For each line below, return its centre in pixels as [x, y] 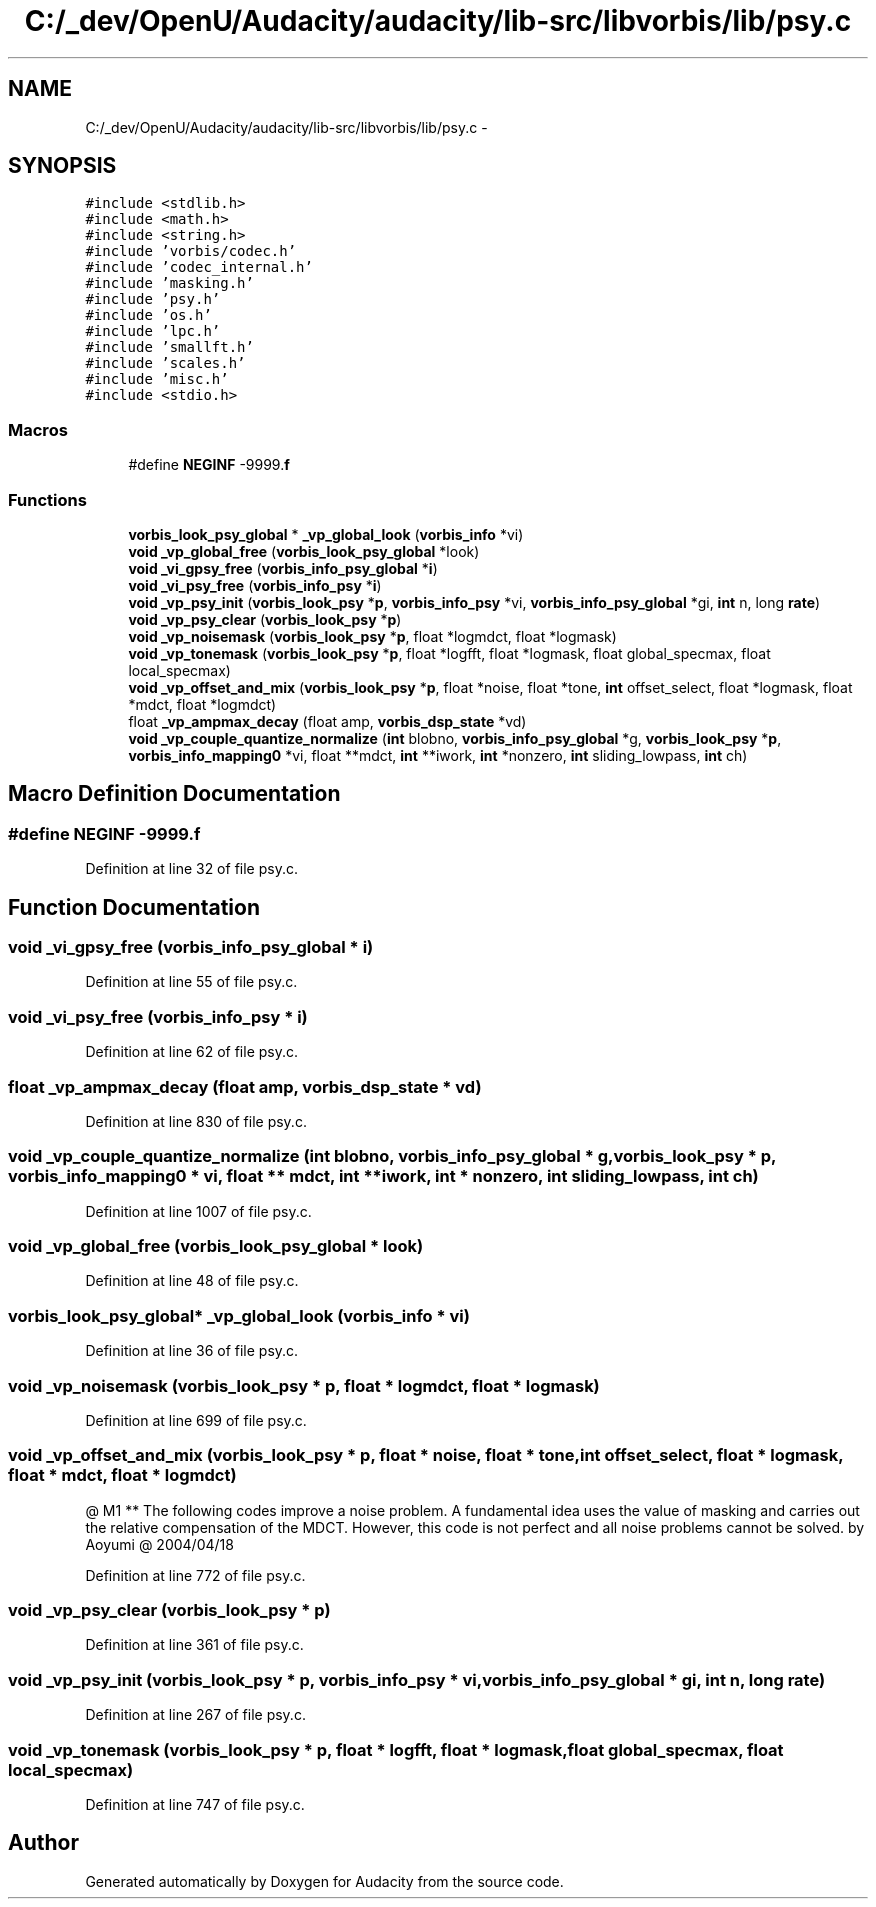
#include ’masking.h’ [169, 283]
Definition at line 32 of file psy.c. [191, 869]
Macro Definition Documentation [174, 794]
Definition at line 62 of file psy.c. [192, 1052]
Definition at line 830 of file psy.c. [196, 1121]
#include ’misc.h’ [157, 379]
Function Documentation [134, 907]
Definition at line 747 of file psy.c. [195, 1804]
